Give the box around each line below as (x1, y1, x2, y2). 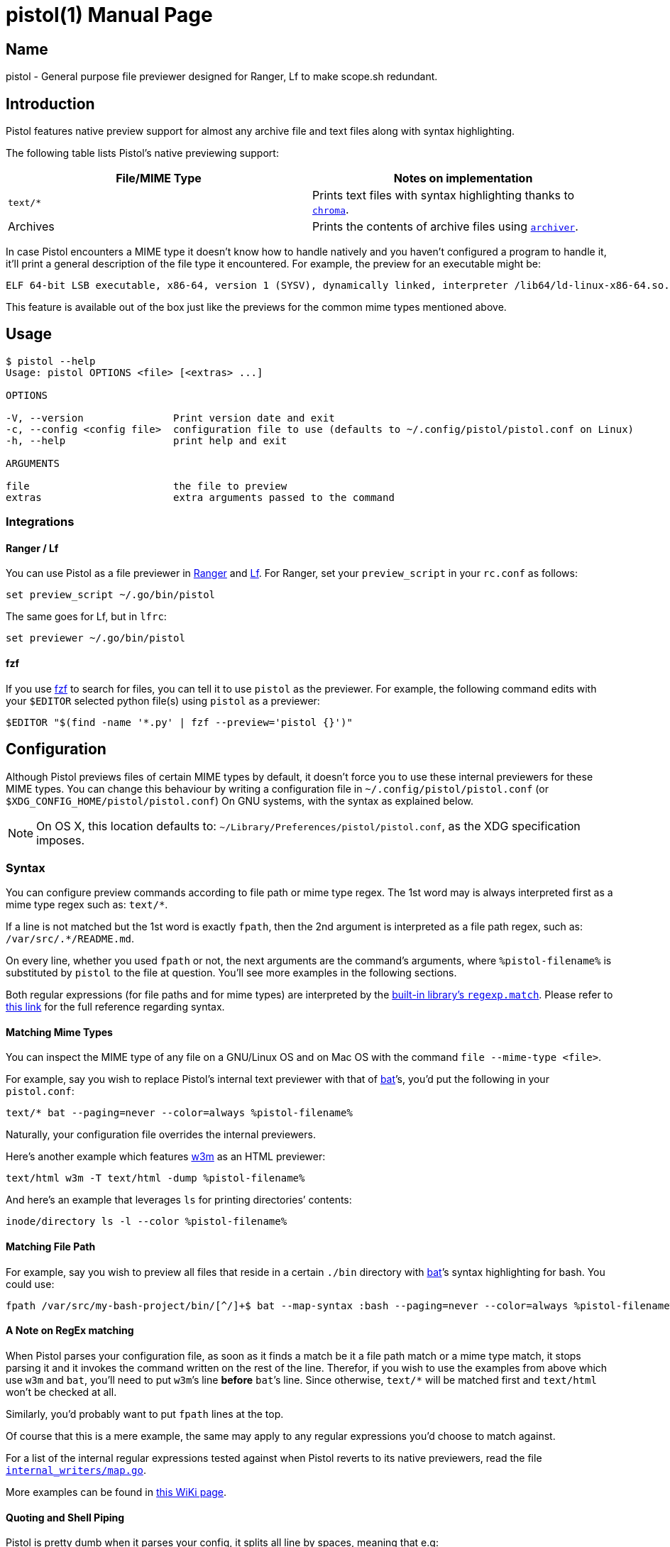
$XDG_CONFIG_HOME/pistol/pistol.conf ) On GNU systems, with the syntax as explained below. (6, 794, 473, 807)
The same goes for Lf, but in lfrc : (6, 610, 167, 623)
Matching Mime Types (6, 1025, 113, 1038)
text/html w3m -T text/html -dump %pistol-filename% (6, 1172, 305, 1184)
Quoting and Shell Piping (6, 1511, 125, 1524)
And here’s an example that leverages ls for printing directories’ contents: (6, 1194, 352, 1206)
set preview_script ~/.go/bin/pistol (6, 589, 216, 601)
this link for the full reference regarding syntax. (6, 1001, 225, 1013)
